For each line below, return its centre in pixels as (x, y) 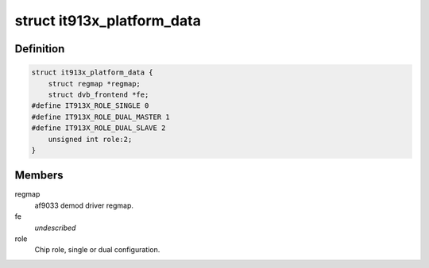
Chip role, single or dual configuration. (97, 250)
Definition (40, 49)
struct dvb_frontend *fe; (99, 94)
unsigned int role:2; (90, 139)
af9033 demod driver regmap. (84, 205)
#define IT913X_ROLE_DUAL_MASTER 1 (100, 117)
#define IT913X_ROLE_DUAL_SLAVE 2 (99, 128)
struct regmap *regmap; (94, 84)
